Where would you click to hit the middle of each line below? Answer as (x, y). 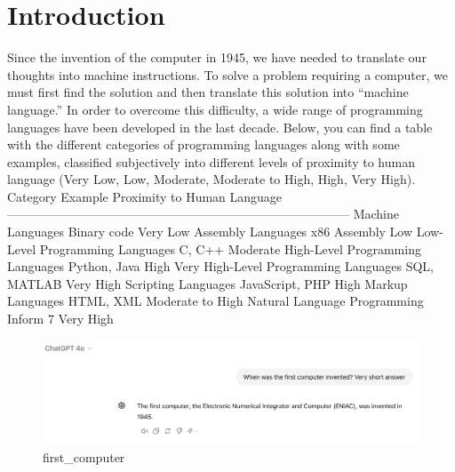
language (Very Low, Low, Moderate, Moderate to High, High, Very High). (212, 179)
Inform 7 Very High (60, 319)
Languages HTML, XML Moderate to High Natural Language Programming (216, 301)
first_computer (84, 457)
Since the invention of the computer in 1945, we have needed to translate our (217, 57)
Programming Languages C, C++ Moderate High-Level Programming (230, 248)
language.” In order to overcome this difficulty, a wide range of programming (215, 109)
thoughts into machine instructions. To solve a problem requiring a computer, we (227, 74)
